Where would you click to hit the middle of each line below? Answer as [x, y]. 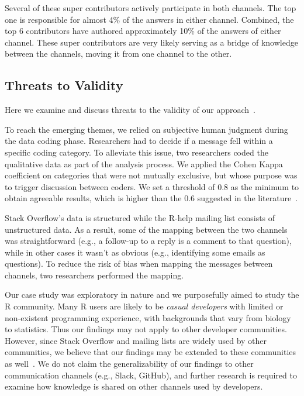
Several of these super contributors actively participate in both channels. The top [151, 8]
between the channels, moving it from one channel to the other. [118, 54]
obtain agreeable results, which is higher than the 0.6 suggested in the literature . [151, 198]
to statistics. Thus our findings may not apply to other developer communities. [146, 329]
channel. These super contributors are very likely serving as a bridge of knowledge [151, 42]
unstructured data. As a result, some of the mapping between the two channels [146, 229]
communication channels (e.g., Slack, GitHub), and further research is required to [151, 375]
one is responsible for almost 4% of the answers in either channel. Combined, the [149, 19]
